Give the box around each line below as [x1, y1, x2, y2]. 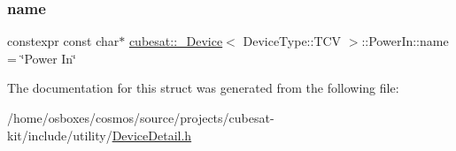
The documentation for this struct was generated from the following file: [7, 79, 399, 97]
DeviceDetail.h [112, 125, 192, 144]
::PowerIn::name [361, 32, 449, 50]
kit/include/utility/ [7, 125, 112, 144]
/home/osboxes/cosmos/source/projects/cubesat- [7, 109, 274, 126]
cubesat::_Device [128, 32, 223, 50]
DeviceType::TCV [243, 32, 342, 50]
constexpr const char [7, 32, 120, 50]
